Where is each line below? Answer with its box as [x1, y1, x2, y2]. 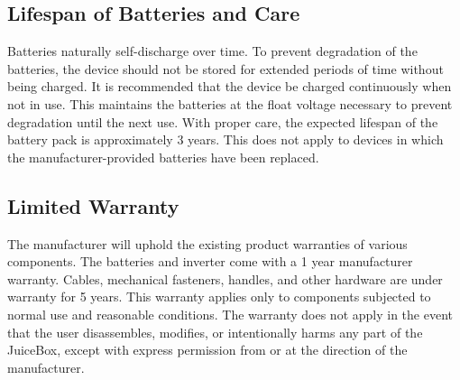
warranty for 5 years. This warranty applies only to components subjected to [7, 287, 431, 306]
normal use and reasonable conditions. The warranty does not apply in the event [7, 304, 453, 323]
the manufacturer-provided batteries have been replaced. [7, 147, 319, 166]
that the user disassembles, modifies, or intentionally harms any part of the [7, 322, 423, 341]
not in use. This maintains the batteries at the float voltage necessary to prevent [7, 94, 453, 113]
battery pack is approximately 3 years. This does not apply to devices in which [7, 130, 444, 149]
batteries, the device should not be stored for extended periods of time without [7, 59, 444, 78]
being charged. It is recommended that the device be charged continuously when [7, 77, 452, 96]
